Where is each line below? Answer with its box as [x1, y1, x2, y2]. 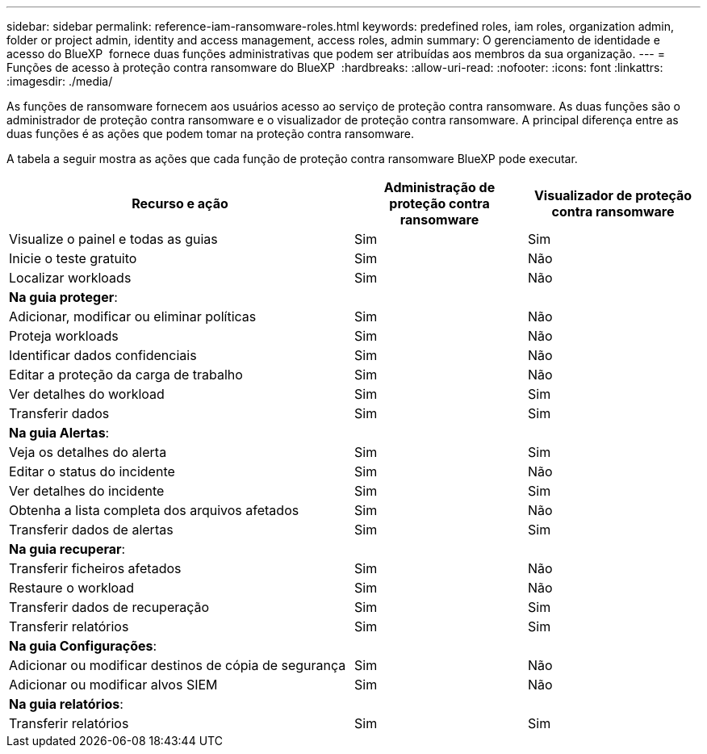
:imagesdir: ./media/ [6, 74, 113, 88]
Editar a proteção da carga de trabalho [9, 367, 243, 383]
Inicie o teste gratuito [9, 250, 137, 266]
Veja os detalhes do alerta [9, 444, 167, 460]
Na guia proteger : [9, 289, 118, 305]
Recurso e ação [132, 195, 228, 212]
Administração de [383, 179, 496, 195]
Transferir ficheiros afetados [9, 560, 182, 576]
